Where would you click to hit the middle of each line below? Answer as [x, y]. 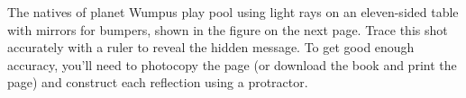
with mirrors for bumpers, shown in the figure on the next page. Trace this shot [228, 29]
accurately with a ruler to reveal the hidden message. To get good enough [211, 47]
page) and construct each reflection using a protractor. [158, 82]
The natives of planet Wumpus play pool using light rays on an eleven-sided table [233, 12]
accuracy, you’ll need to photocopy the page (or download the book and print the [232, 64]
